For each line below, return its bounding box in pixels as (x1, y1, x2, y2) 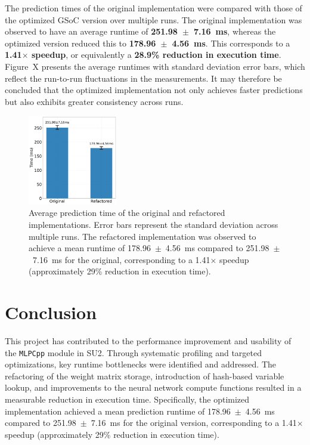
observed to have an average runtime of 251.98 (5, 25, 178, 38)
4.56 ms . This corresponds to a (172, 36, 290, 49)
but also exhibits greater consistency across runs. (5, 95, 184, 107)
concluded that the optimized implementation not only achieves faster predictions (5, 84, 303, 96)
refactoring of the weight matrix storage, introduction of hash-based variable (5, 369, 284, 382)
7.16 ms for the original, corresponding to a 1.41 (32, 253, 210, 265)
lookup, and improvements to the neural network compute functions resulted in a (5, 381, 302, 394)
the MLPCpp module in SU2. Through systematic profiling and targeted (5, 346, 262, 359)
